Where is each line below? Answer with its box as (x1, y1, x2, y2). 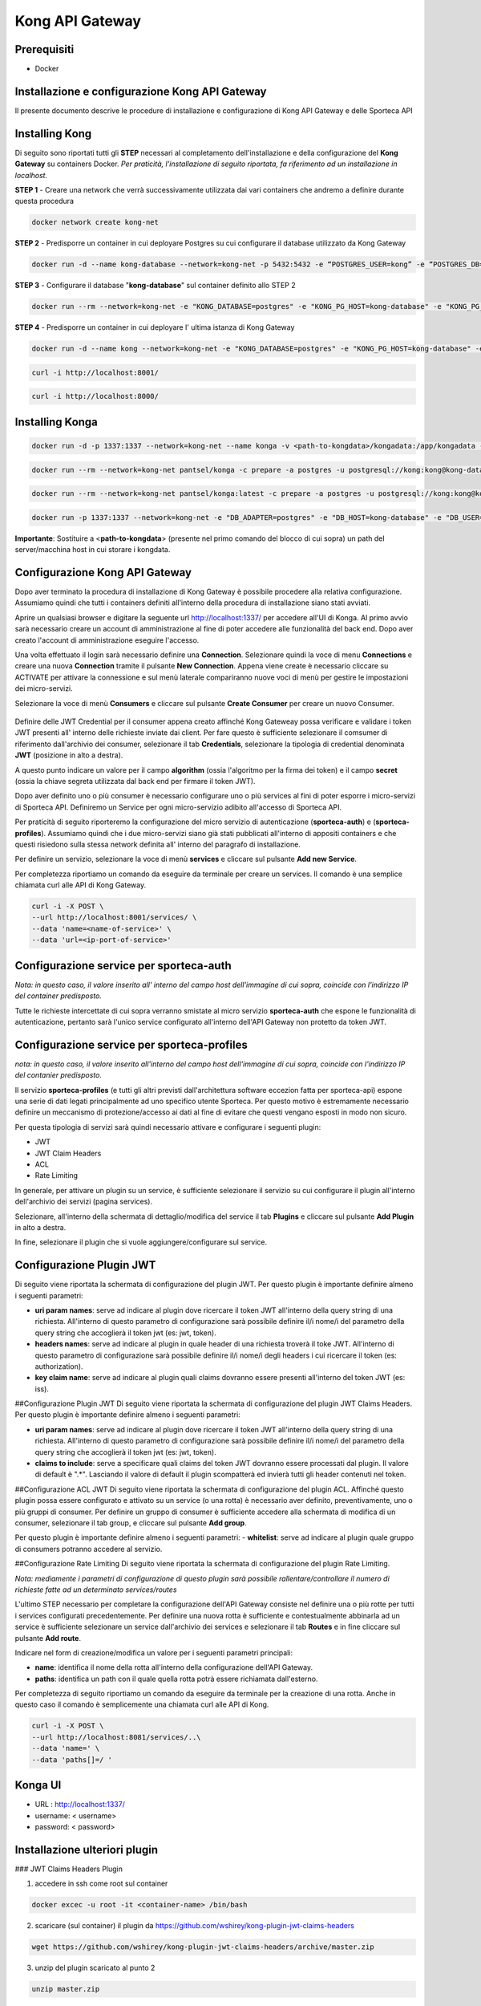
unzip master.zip (31, 1984, 100, 1994)
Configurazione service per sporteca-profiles (14, 1038, 248, 1051)
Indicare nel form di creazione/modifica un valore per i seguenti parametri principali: (14, 1647, 293, 1657)
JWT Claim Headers (34, 1148, 102, 1158)
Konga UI (14, 1778, 62, 1793)
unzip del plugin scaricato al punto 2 (34, 1963, 156, 1973)
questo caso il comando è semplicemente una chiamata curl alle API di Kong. (14, 1699, 269, 1709)
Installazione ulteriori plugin (14, 1842, 159, 1857)
